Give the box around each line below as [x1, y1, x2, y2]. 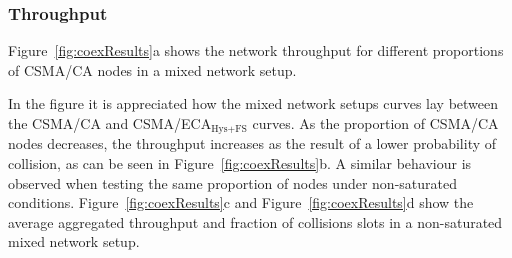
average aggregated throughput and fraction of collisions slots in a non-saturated [8, 211, 503, 232]
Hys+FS [211, 124, 248, 135]
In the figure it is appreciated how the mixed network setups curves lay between [8, 93, 499, 114]
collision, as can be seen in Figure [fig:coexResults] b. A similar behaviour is [8, 153, 472, 174]
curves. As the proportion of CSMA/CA [252, 113, 499, 133]
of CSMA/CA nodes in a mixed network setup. [8, 59, 297, 80]
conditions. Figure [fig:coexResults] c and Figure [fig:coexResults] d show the [8, 192, 474, 213]
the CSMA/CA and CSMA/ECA [8, 113, 212, 133]
